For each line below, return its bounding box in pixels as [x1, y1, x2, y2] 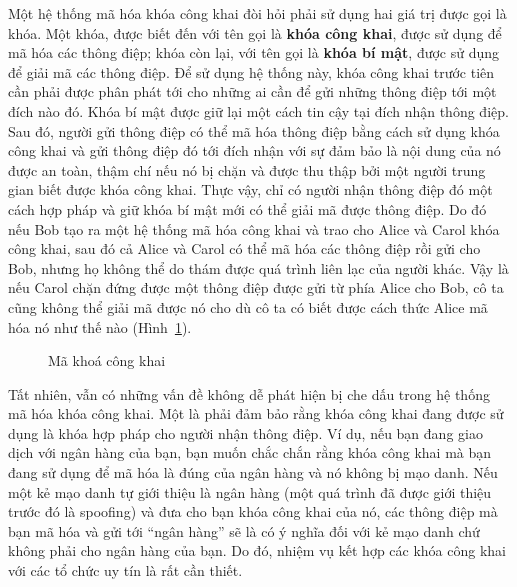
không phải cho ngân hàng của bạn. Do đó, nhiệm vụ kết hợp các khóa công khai [8, 540, 507, 561]
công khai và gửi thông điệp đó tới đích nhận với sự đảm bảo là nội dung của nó [8, 140, 501, 161]
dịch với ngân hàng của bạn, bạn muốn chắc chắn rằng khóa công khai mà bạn [8, 442, 492, 463]
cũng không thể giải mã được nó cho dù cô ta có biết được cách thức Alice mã [8, 296, 488, 317]
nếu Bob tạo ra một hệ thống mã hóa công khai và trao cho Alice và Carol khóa [8, 218, 500, 239]
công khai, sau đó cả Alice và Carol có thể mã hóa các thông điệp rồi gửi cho [8, 238, 481, 259]
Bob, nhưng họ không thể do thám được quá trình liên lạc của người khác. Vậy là [8, 257, 509, 278]
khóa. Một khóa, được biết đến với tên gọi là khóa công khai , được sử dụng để [8, 22, 502, 43]
